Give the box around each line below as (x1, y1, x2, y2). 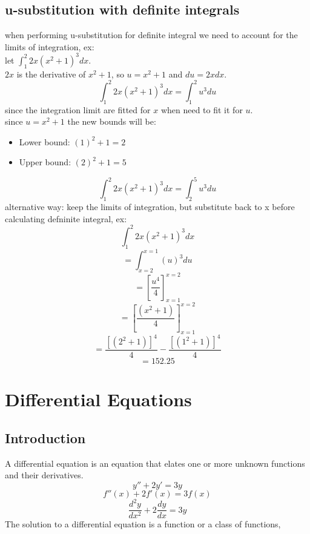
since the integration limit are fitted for (5, 103, 151, 116)
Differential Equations (5, 387, 192, 412)
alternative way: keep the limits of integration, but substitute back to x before (5, 200, 295, 213)
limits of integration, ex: (5, 40, 94, 53)
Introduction (5, 428, 86, 447)
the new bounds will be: (67, 115, 156, 128)
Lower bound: (19, 135, 70, 148)
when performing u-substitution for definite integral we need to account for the (5, 28, 298, 41)
